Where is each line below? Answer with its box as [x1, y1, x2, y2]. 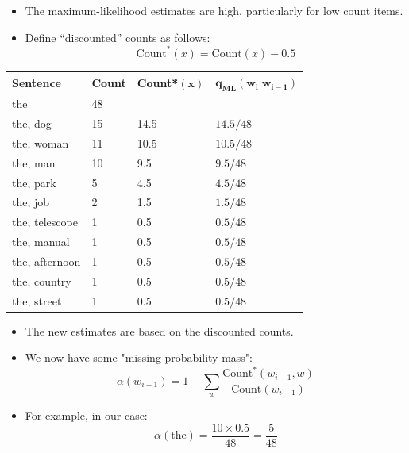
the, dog [12, 115, 52, 132]
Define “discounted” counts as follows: [25, 29, 210, 45]
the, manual [12, 233, 70, 250]
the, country [12, 272, 71, 289]
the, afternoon [12, 252, 81, 269]
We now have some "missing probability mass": [25, 349, 253, 366]
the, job [12, 194, 50, 210]
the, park [12, 174, 56, 190]
